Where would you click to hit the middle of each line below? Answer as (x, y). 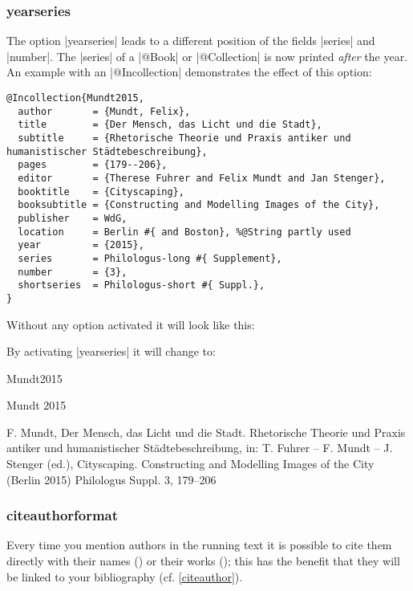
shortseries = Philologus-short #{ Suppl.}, (142, 285)
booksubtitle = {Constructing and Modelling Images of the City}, (199, 205)
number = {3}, (73, 272)
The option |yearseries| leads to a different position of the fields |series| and (191, 41)
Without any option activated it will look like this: (131, 324)
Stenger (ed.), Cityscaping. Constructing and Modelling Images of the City (190, 464)
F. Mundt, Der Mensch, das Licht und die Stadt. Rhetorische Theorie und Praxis (206, 432)
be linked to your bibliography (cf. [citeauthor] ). (125, 576)
